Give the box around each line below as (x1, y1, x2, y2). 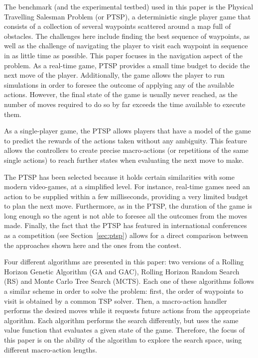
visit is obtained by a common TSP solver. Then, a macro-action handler (4, 295, 227, 306)
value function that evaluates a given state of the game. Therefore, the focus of (4, 325, 245, 335)
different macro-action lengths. (4, 344, 97, 355)
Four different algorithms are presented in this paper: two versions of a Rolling (4, 256, 244, 267)
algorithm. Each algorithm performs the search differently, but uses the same (4, 315, 239, 325)
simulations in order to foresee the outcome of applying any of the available (4, 79, 234, 90)
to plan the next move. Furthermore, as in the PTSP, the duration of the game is (4, 201, 252, 211)
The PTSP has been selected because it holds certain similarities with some (4, 171, 235, 182)
